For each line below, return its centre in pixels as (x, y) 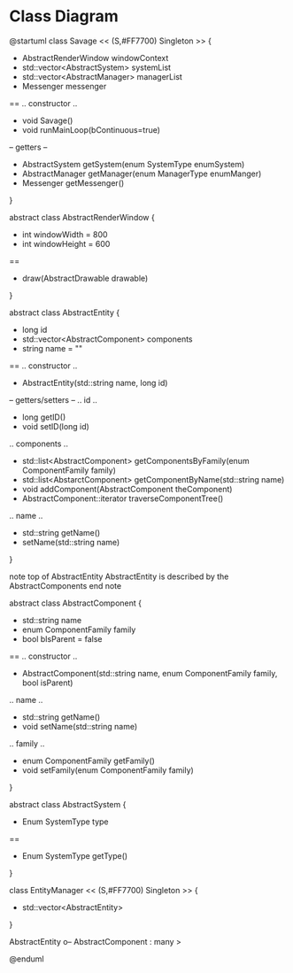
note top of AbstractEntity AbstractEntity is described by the (119, 576)
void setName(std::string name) (80, 726)
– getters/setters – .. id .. (53, 399)
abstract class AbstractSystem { (68, 804)
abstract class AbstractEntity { (65, 313)
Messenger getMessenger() (73, 182)
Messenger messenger (64, 86)
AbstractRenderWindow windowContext (95, 58)
